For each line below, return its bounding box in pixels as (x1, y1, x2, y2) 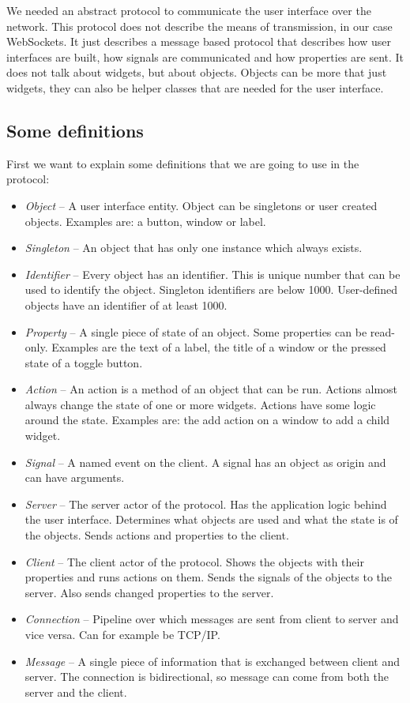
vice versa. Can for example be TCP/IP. (24, 626, 220, 643)
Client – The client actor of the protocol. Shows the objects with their (24, 553, 364, 570)
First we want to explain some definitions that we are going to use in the (6, 155, 359, 171)
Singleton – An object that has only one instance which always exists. (24, 239, 363, 256)
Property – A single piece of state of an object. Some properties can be (24, 323, 367, 340)
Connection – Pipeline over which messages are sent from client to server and (24, 611, 399, 627)
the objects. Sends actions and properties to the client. (24, 527, 289, 543)
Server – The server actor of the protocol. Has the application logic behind (24, 495, 387, 512)
